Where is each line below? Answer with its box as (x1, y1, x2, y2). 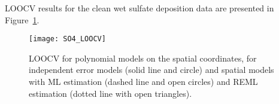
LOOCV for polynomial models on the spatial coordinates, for (29, 51, 257, 64)
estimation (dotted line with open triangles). (29, 87, 192, 99)
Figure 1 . (5, 13, 40, 26)
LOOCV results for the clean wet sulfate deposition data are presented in (5, 2, 274, 14)
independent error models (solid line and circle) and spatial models (29, 63, 274, 76)
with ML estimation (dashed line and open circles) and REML (29, 75, 258, 88)
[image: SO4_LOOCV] (29, 35, 106, 44)
